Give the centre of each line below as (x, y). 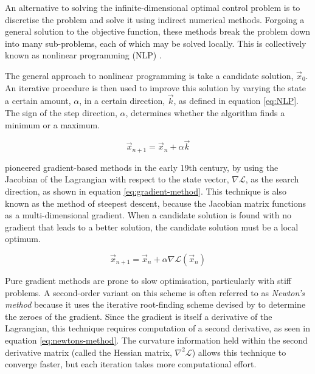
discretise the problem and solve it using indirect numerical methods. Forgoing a (155, 19)
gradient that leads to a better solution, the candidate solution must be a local (152, 227)
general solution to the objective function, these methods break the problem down (158, 31)
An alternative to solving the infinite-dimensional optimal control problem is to (153, 7)
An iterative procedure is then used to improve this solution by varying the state (155, 87)
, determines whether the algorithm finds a (205, 112)
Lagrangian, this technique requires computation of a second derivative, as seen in (158, 328)
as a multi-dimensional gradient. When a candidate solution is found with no (148, 215)
